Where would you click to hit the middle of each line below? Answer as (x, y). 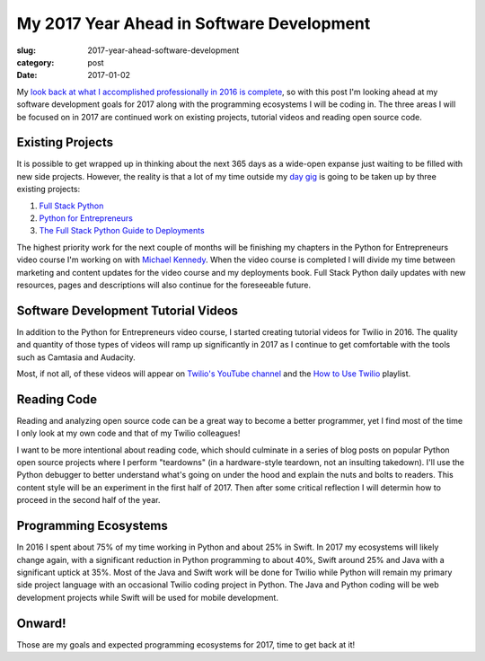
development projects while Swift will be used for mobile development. (147, 597)
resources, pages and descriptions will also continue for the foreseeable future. (164, 285)
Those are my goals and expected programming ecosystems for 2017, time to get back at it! (186, 644)
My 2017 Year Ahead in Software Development (194, 23)
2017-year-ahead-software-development (163, 50)
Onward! (41, 623)
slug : (26, 50)
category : (35, 62)
